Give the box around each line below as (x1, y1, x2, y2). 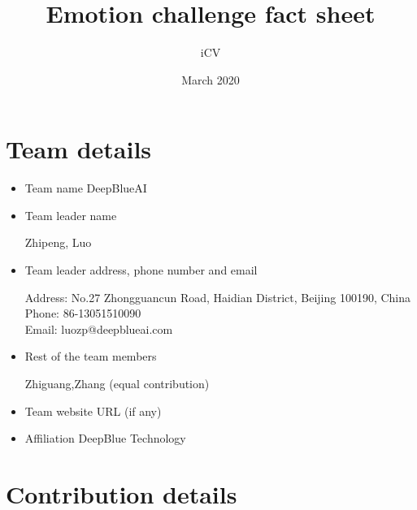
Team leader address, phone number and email (24, 261, 258, 279)
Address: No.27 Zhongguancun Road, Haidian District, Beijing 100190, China (24, 288, 411, 305)
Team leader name (24, 206, 117, 223)
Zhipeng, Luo (24, 234, 92, 251)
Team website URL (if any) (24, 402, 162, 419)
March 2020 (181, 71, 240, 88)
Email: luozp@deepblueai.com (24, 320, 173, 337)
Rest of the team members (24, 348, 157, 365)
